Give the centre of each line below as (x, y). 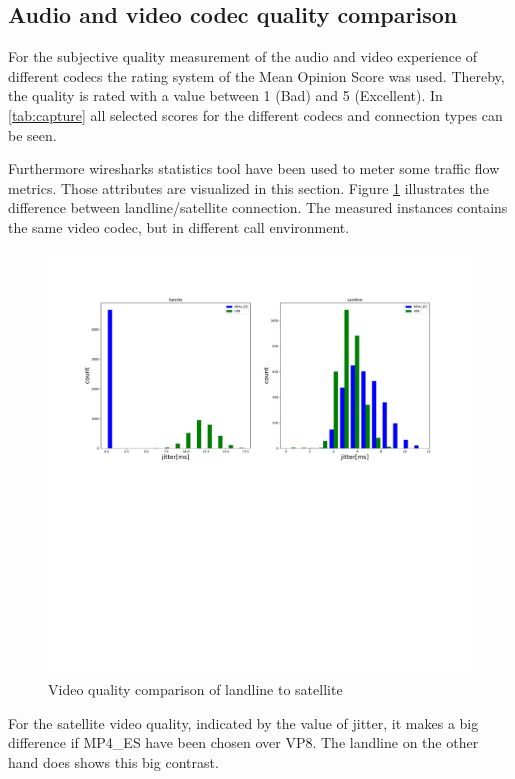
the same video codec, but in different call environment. (179, 226)
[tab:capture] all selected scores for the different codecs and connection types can (255, 114)
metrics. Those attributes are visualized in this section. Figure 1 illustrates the (248, 187)
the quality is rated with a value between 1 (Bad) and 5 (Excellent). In (225, 95)
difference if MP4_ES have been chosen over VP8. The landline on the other (243, 742)
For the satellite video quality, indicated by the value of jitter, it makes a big (243, 722)
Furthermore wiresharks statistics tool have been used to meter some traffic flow (254, 168)
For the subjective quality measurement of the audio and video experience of (243, 56)
